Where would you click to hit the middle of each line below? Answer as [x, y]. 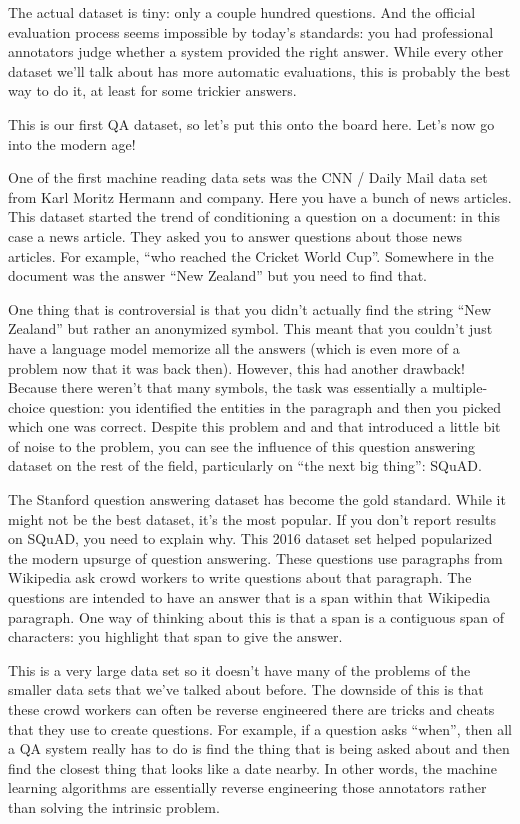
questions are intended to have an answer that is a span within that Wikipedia [249, 597]
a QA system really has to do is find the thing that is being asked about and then [259, 748]
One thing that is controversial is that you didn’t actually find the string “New [250, 308]
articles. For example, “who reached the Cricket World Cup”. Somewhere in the [251, 255]
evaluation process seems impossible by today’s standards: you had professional [251, 31]
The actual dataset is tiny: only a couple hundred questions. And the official [242, 12]
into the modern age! [72, 143]
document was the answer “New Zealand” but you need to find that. [218, 275]
